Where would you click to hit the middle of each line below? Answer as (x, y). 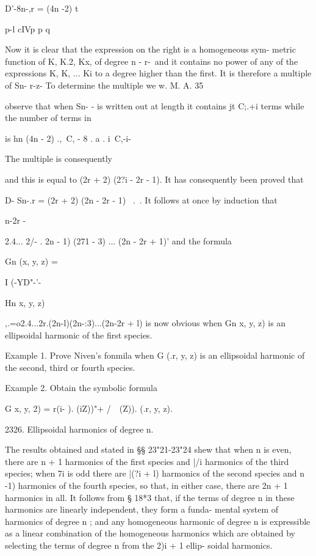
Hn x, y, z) (25, 302)
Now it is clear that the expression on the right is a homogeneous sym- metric (150, 49)
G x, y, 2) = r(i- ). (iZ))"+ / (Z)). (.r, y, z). (89, 408)
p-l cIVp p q (27, 28)
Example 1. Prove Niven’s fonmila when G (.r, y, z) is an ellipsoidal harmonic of (155, 355)
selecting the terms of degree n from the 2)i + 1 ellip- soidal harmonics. (139, 545)
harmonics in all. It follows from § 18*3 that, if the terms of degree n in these (150, 497)
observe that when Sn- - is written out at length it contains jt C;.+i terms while (155, 105)
